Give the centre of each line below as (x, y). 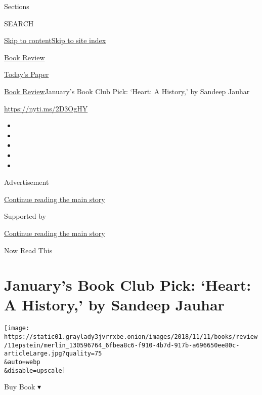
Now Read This (28, 250)
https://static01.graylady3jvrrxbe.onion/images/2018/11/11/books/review (131, 337)
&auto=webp (22, 362)
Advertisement (27, 182)
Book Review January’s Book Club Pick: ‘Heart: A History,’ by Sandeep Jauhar (127, 91)
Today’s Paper (27, 74)
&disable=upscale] (35, 370)
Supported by (25, 216)
